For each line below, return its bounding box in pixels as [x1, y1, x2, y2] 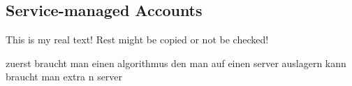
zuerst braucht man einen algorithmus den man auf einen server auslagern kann [6, 55, 346, 70]
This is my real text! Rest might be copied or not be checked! [6, 32, 269, 47]
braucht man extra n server [6, 69, 123, 84]
